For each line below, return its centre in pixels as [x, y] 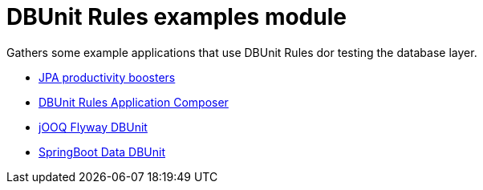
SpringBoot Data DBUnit [102, 152]
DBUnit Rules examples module [177, 17]
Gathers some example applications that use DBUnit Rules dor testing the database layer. [242, 52]
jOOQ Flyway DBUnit [93, 127]
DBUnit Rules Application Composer [134, 102]
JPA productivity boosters [107, 77]
